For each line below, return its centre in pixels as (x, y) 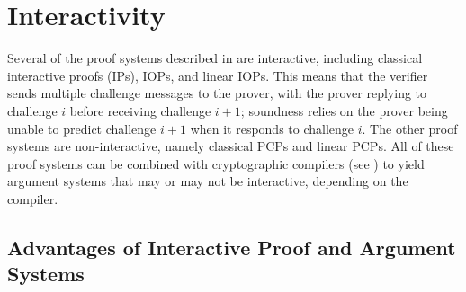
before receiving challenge (140, 110)
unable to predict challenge (82, 128)
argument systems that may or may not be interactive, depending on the (208, 181)
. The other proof (410, 128)
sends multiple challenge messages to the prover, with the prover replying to (217, 93)
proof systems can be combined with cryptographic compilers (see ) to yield (216, 163)
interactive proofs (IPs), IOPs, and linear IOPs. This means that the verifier (218, 75)
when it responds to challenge (272, 128)
